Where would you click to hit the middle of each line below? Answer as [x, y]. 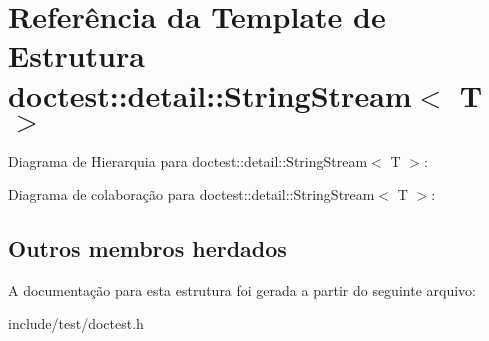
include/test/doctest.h [76, 323]
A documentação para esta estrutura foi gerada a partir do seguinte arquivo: [242, 289]
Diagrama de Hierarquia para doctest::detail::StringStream [188, 160]
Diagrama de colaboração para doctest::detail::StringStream [191, 194]
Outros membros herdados [147, 248]
